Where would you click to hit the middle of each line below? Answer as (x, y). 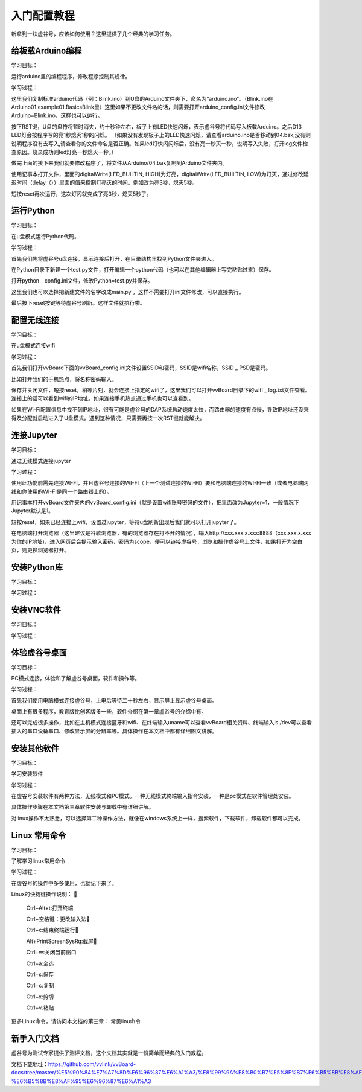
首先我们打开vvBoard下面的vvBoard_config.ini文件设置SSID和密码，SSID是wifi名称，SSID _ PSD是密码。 (141, 368)
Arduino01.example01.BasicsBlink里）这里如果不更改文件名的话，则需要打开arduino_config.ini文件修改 (138, 107)
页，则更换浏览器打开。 (40, 550)
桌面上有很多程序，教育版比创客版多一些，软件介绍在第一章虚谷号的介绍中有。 (109, 712)
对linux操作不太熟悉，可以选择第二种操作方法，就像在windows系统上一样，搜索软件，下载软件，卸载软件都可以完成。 (157, 818)
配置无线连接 (35, 320)
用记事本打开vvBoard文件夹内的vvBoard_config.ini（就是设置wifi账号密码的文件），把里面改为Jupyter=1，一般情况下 (155, 503)
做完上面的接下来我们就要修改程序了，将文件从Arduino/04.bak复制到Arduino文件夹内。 (119, 163)
